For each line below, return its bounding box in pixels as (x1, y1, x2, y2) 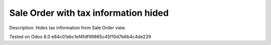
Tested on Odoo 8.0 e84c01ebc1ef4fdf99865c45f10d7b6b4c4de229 (9, 34, 152, 40)
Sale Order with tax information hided (9, 7, 169, 18)
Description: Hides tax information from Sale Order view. (9, 25, 126, 31)
